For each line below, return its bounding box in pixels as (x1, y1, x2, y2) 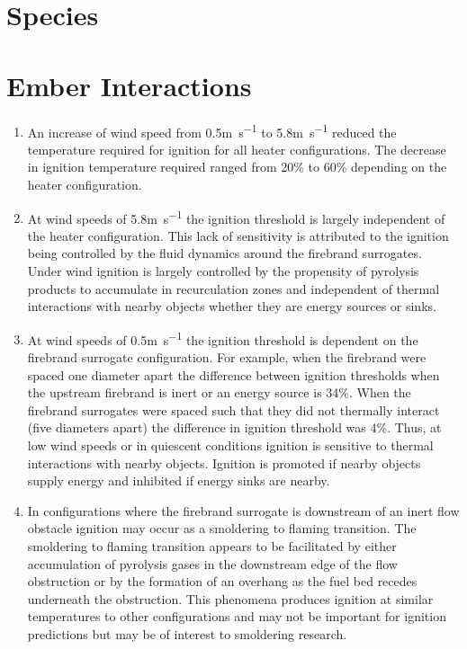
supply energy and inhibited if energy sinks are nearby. (27, 471, 330, 490)
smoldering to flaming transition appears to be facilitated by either (27, 536, 397, 555)
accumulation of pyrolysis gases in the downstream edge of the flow (27, 554, 398, 573)
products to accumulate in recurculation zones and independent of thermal (27, 279, 440, 298)
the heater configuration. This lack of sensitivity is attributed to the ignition (27, 226, 449, 244)
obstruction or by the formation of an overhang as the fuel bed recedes (27, 572, 418, 591)
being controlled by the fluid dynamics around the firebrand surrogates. (27, 244, 422, 262)
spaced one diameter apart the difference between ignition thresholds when (27, 365, 440, 384)
